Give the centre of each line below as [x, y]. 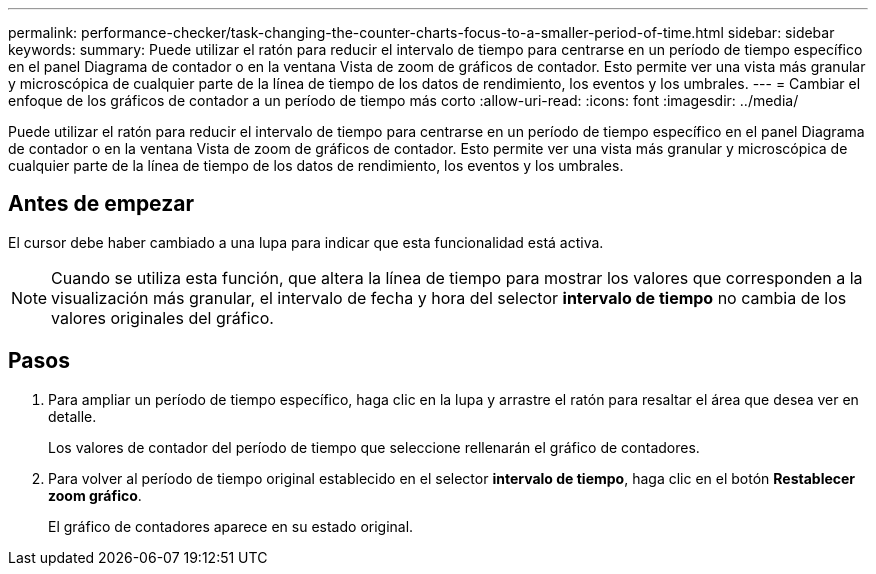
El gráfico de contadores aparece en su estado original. [231, 526]
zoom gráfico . [95, 495]
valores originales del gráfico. [162, 317]
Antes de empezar [101, 204]
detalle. [72, 416]
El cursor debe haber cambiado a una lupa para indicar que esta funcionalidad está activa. [306, 242]
